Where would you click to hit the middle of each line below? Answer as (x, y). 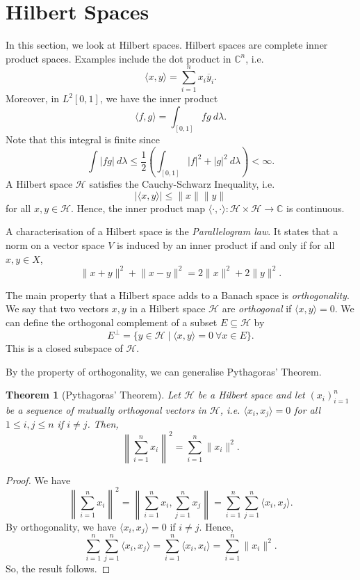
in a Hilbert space (167, 308)
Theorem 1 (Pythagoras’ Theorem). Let (93, 395)
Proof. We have (38, 480)
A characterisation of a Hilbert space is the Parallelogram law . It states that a (172, 231)
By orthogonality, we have (61, 526)
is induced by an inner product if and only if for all (226, 245)
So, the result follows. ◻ (58, 569)
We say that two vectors (57, 308)
